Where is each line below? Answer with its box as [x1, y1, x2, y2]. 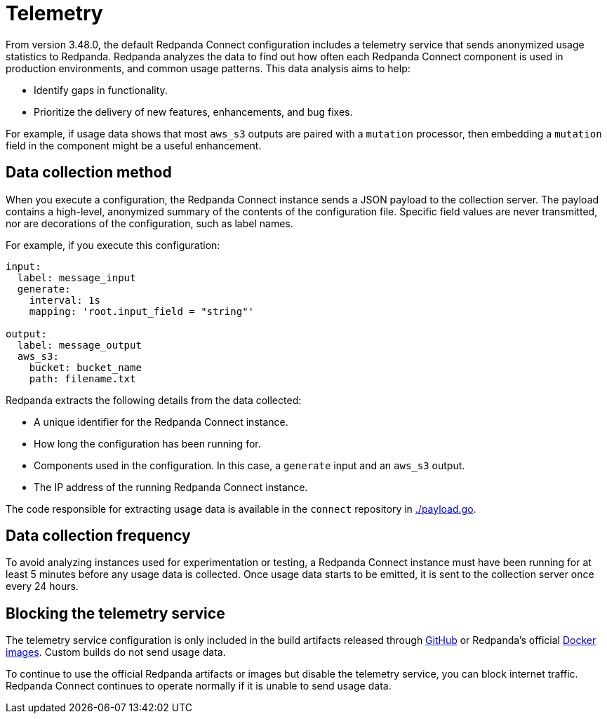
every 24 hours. [6, 580, 79, 593]
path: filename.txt [29, 372, 136, 384]
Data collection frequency [6, 527, 191, 545]
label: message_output [17, 339, 142, 351]
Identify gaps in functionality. [34, 83, 168, 96]
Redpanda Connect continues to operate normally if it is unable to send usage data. [6, 680, 392, 692]
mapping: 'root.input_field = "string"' [29, 305, 255, 317]
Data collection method [6, 163, 172, 182]
